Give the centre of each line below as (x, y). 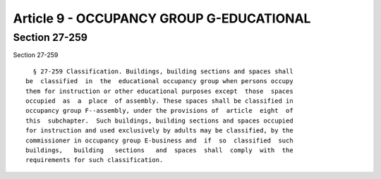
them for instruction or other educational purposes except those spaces (159, 91)
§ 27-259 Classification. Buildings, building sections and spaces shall (163, 71)
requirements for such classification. (95, 160)
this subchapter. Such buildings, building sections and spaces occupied (159, 121)
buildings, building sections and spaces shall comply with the (159, 150)
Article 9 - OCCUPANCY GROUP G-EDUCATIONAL (162, 18)
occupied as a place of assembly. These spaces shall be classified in (159, 101)
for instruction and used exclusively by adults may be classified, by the (159, 131)
